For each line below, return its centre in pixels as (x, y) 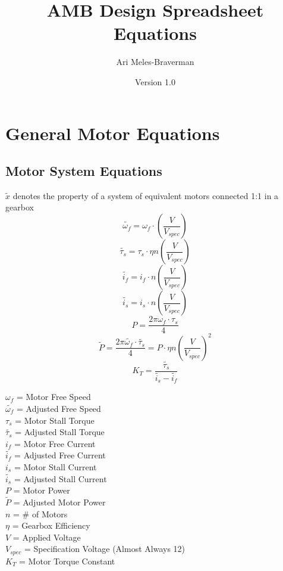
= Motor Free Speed (54, 397)
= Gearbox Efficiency (51, 525)
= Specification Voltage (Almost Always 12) (105, 549)
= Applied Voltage (47, 537)
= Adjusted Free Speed (59, 409)
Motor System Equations (84, 171)
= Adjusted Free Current (60, 455)
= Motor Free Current (55, 443)
